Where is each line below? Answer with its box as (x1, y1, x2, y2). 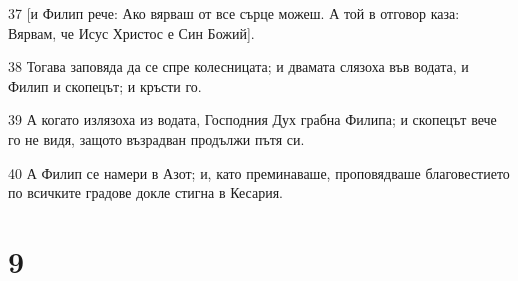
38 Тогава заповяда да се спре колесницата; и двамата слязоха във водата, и (8, 56, 469, 77)
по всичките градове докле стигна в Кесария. (8, 182, 283, 203)
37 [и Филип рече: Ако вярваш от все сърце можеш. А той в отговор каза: (8, 3, 460, 23)
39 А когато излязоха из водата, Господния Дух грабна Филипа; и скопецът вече (8, 109, 497, 130)
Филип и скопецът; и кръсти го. (8, 75, 202, 96)
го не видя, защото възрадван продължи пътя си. (8, 128, 305, 149)
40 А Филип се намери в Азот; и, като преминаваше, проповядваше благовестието (8, 162, 510, 183)
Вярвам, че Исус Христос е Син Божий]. (8, 22, 255, 43)
